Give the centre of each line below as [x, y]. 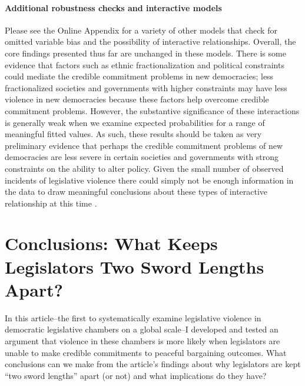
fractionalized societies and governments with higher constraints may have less [146, 87]
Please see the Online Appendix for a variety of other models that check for [141, 30]
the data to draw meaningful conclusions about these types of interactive [136, 192]
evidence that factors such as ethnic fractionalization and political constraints [145, 64]
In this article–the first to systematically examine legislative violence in [133, 317]
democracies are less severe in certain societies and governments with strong [142, 157]
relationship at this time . [51, 203]
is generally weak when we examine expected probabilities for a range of [135, 122]
